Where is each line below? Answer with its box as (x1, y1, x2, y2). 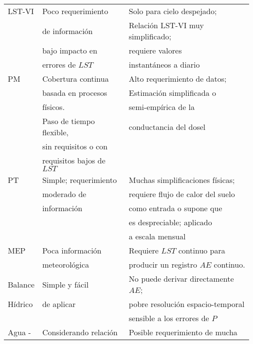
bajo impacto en (42, 45, 97, 56)
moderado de (42, 188, 87, 199)
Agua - (8, 326, 31, 338)
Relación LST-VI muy (128, 19, 204, 31)
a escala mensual (128, 231, 186, 242)
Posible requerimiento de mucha (128, 326, 237, 338)
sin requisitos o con (42, 141, 108, 152)
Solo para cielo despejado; (128, 5, 217, 17)
